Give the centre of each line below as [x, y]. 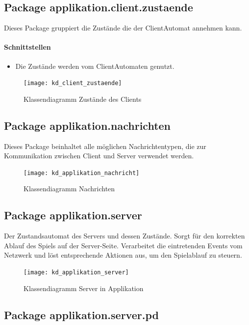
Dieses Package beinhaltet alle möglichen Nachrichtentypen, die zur [105, 146]
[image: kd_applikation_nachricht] [82, 173]
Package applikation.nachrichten [87, 125]
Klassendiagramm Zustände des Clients [83, 99]
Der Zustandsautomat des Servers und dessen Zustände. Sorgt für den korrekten [124, 236]
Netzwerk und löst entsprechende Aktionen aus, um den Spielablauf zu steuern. [123, 255]
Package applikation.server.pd [81, 314]
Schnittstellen [27, 47]
